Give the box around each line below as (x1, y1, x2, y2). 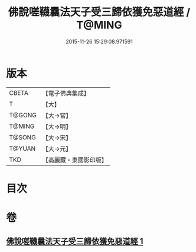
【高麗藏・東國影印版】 (42, 155, 107, 164)
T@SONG (9, 133, 37, 141)
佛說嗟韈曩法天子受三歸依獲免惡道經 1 (6, 237, 143, 247)
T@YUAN (9, 144, 36, 152)
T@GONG (9, 111, 37, 119)
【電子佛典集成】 (42, 89, 90, 97)
